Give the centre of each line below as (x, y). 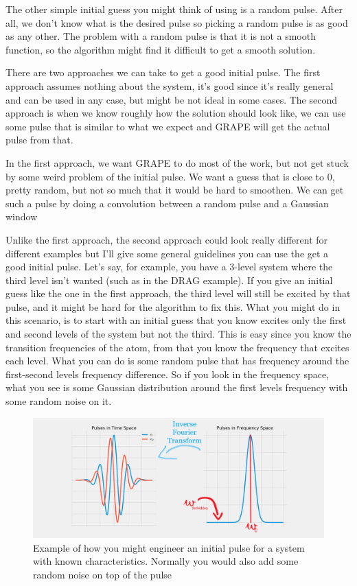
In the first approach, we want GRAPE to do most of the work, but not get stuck (177, 162)
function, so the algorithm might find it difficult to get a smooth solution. (161, 49)
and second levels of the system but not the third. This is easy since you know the (178, 334)
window (22, 216)
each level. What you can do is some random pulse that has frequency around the (177, 361)
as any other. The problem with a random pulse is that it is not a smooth (161, 36)
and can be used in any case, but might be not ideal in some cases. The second (172, 99)
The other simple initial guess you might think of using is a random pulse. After (174, 9)
